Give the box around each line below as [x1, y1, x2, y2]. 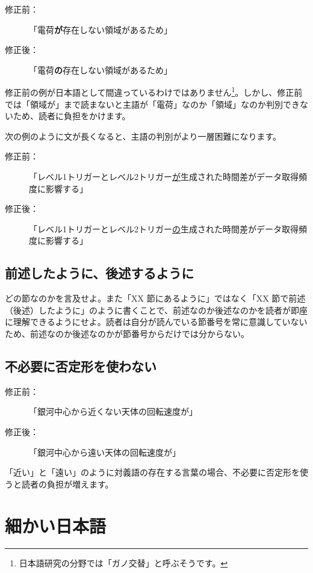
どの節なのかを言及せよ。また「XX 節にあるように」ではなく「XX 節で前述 [5, 292, 306, 305]
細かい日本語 [5, 513, 107, 537]
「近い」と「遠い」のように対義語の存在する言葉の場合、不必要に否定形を [5, 466, 300, 479]
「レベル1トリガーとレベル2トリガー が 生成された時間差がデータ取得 [29, 170, 299, 182]
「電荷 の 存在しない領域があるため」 [29, 63, 172, 76]
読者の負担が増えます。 [21, 477, 114, 490]
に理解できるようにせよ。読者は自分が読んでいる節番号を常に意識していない [5, 315, 308, 328]
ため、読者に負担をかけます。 [13, 110, 131, 122]
